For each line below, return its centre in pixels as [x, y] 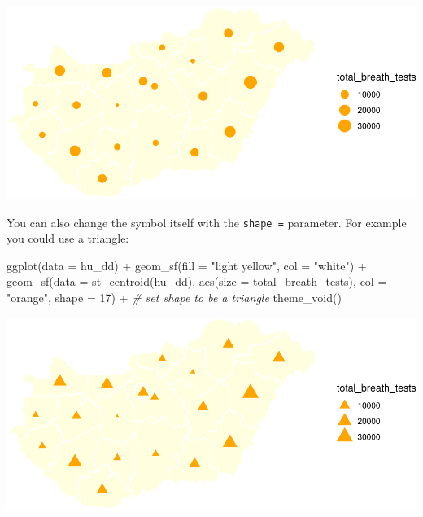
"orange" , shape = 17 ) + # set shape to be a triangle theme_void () [174, 298]
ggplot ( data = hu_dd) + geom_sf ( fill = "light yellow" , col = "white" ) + [187, 265]
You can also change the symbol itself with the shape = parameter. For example [207, 222]
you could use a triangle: [68, 238]
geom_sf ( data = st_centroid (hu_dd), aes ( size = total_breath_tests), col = [197, 281]
